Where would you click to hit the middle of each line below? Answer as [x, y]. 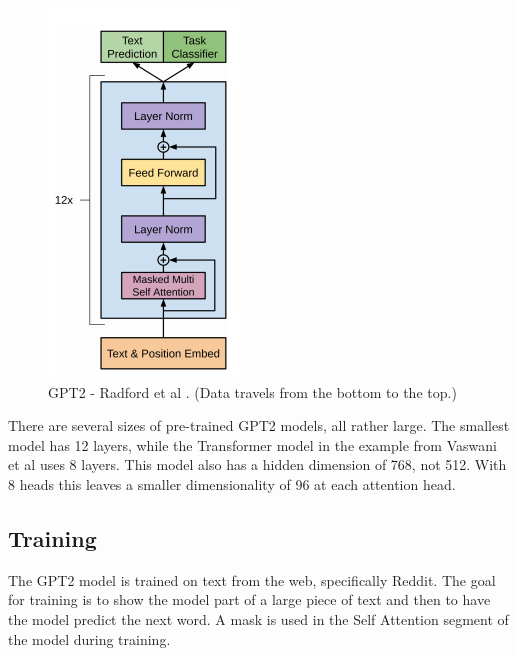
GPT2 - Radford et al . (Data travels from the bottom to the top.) [252, 391]
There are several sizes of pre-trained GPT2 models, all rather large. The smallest [259, 425]
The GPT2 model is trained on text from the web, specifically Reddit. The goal [252, 579]
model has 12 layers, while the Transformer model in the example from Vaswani [252, 444]
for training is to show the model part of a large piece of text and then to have [249, 599]
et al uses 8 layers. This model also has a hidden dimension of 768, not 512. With [257, 464]
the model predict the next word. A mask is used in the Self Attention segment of [258, 618]
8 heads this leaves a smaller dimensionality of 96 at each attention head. [232, 483]
